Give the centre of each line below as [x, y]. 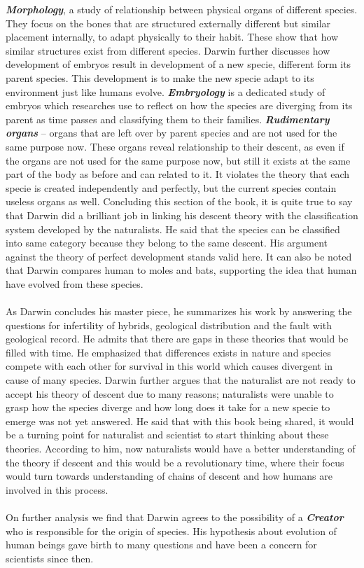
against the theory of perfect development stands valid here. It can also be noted [179, 256]
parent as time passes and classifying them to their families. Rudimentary [168, 119]
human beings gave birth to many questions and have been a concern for [161, 545]
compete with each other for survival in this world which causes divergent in [169, 366]
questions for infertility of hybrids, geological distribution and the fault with [169, 325]
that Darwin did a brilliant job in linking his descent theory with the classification [182, 215]
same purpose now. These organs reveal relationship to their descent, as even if [175, 146]
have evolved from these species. [75, 283]
